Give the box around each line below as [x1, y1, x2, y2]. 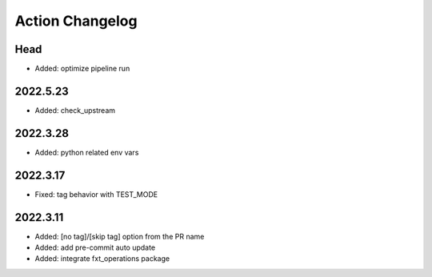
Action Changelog [14, 12, 138, 30]
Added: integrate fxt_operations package [34, 254, 170, 263]
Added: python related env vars [34, 147, 139, 157]
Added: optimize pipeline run [34, 64, 130, 74]
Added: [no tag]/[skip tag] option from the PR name [34, 231, 205, 241]
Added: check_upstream [34, 105, 116, 115]
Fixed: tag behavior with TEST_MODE [34, 189, 158, 199]
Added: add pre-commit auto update [34, 243, 156, 252]
